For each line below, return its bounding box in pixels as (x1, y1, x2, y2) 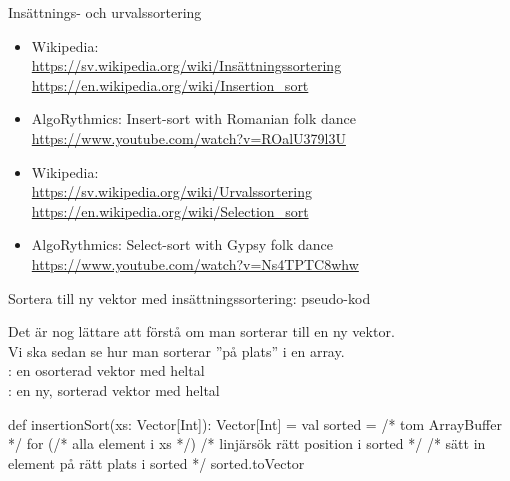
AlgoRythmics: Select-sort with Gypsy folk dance (31, 234, 333, 255)
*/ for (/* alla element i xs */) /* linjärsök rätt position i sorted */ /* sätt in (8, 433, 486, 454)
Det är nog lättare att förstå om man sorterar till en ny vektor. (8, 321, 395, 342)
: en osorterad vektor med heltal (8, 360, 205, 381)
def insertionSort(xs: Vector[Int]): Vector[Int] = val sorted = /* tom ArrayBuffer (8, 413, 502, 434)
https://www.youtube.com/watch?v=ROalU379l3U (31, 127, 346, 148)
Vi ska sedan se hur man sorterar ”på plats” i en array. (8, 340, 345, 361)
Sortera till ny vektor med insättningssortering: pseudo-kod (8, 287, 371, 308)
